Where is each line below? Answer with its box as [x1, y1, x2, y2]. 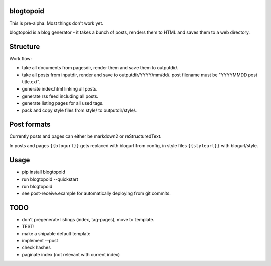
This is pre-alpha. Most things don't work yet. [9, 20, 104, 26]
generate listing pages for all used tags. [22, 100, 104, 106]
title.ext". [22, 78, 40, 85]
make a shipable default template [22, 230, 91, 236]
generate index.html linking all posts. [22, 86, 98, 92]
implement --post [22, 238, 58, 243]
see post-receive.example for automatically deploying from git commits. [22, 190, 171, 196]
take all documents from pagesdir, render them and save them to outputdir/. [22, 65, 178, 71]
